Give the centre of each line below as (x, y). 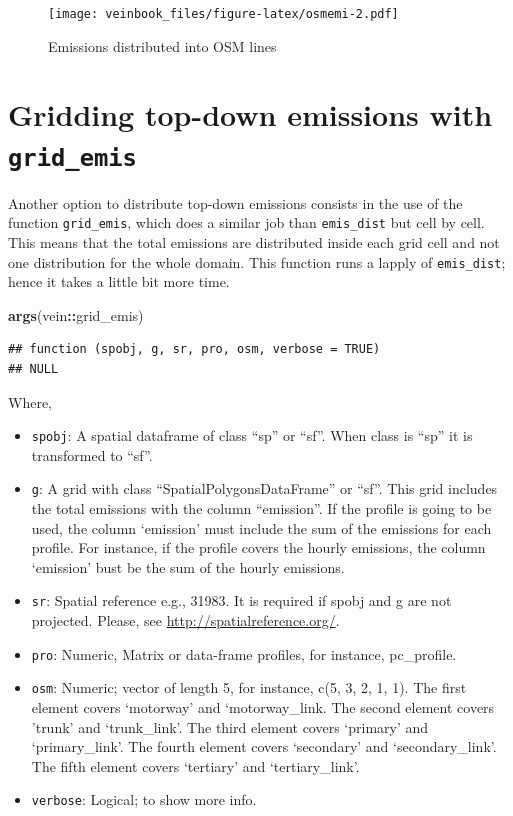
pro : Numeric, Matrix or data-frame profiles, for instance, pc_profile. (244, 653)
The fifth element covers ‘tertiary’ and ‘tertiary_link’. (195, 765)
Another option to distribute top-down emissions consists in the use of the (235, 202)
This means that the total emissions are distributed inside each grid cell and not (254, 241)
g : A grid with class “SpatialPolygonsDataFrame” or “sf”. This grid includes (264, 488)
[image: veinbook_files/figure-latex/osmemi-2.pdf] (223, 14)
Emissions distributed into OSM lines (162, 45)
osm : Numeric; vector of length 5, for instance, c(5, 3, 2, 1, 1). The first (249, 687)
